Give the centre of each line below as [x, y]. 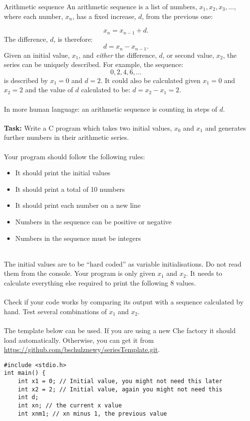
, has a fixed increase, [104, 16]
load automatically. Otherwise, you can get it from [79, 340]
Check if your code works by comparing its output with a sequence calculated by [124, 302]
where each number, [34, 16]
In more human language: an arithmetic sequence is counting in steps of [111, 109]
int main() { [25, 373]
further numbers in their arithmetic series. [66, 137]
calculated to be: [106, 90]
